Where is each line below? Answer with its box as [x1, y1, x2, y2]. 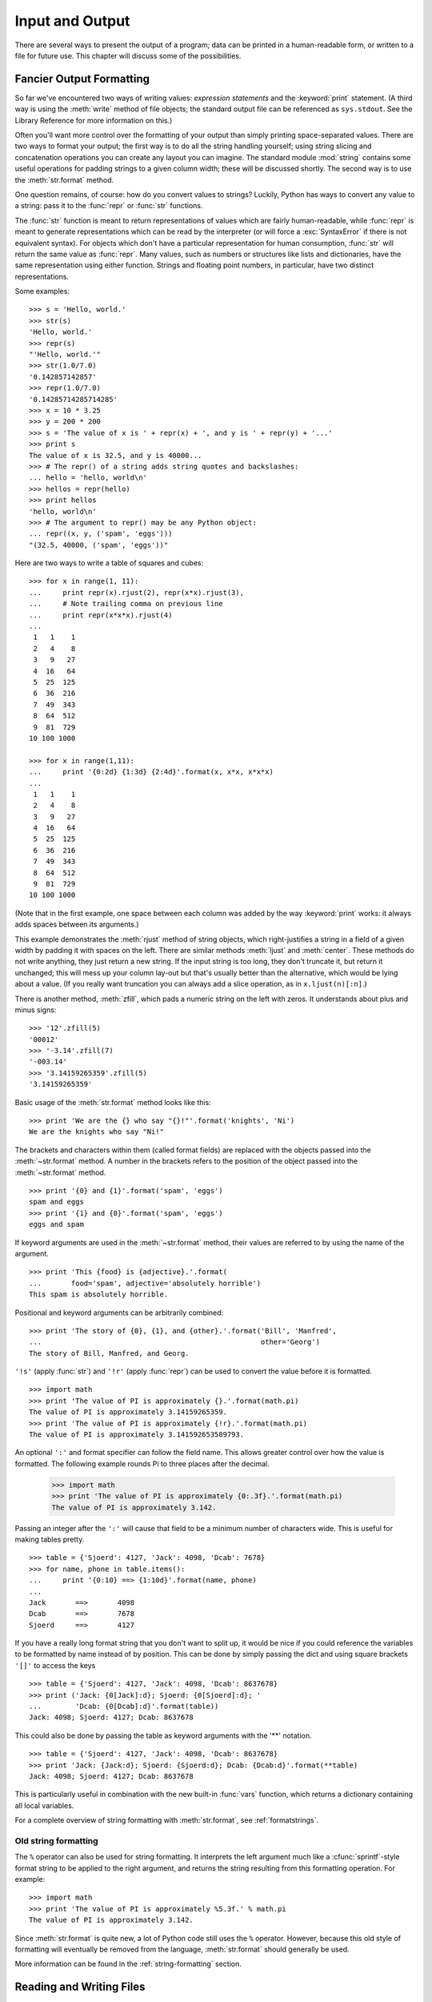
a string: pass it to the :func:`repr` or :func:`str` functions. [14, 201, 203, 211]
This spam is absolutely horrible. [29, 1290, 169, 1299]
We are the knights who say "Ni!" [29, 1128, 164, 1136]
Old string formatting [14, 1835, 99, 1846]
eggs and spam [29, 1220, 84, 1229]
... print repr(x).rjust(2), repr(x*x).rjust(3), [29, 588, 244, 597]
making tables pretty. [14, 1534, 85, 1544]
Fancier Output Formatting [14, 72, 150, 86]
